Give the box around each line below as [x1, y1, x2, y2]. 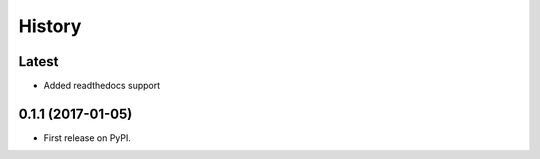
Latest [18, 53, 59, 70]
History [18, 15, 82, 37]
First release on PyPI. [43, 131, 132, 144]
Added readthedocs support [43, 80, 161, 92]
